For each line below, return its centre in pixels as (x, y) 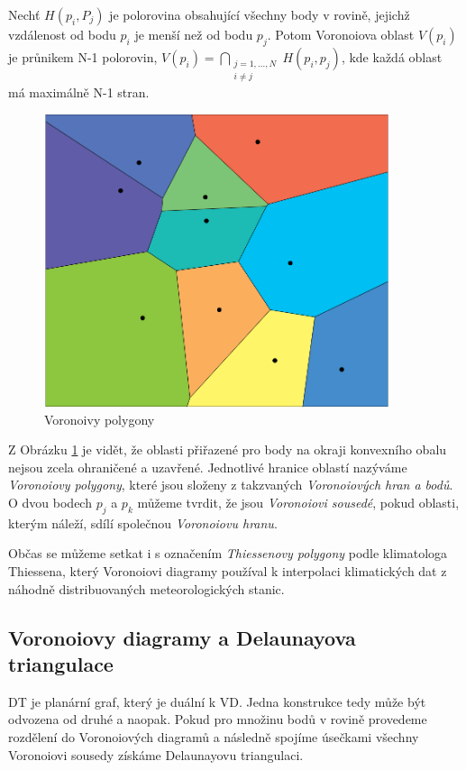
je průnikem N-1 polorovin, (83, 56)
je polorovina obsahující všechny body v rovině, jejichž (260, 14)
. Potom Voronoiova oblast (341, 34)
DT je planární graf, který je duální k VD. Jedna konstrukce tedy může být (217, 701)
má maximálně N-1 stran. (79, 92)
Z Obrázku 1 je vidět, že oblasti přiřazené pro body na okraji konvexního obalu (228, 449)
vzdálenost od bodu (62, 34)
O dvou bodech (50, 502)
